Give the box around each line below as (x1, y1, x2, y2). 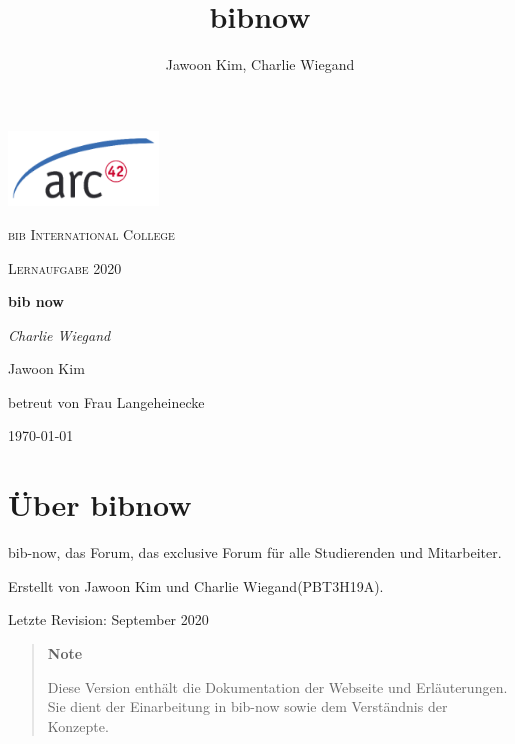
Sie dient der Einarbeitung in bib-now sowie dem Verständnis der (47, 696, 448, 717)
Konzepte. (47, 715, 109, 736)
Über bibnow (8, 484, 192, 525)
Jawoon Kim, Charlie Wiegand (165, 54, 355, 75)
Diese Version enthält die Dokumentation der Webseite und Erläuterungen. (47, 676, 508, 697)
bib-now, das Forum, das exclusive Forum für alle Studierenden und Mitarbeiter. (8, 542, 502, 563)
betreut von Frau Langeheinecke (8, 391, 205, 412)
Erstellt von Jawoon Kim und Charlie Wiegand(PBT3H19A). (8, 575, 384, 596)
